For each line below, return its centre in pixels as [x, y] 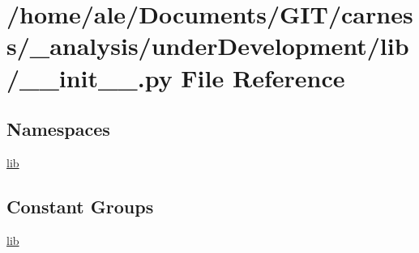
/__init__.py [90, 77]
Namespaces [58, 129]
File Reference [263, 77]
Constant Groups [80, 206]
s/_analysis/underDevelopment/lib [208, 46]
